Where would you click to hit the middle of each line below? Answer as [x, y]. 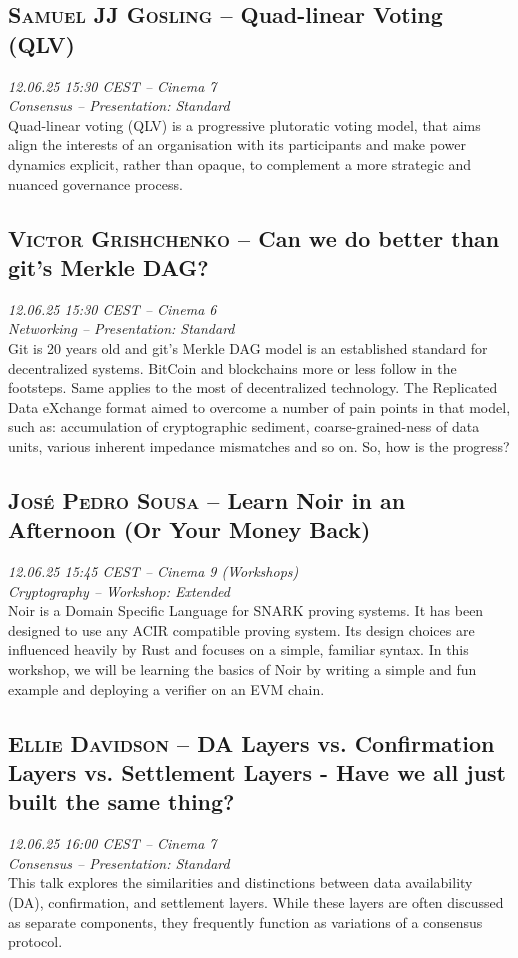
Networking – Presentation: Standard [121, 328]
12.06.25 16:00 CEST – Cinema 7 [112, 843]
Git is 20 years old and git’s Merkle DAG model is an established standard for [248, 347]
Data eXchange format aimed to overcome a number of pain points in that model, [259, 406]
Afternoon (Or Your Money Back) [189, 529]
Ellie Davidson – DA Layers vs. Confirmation [251, 742]
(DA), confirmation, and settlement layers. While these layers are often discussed [256, 902]
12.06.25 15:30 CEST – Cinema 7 [112, 85]
